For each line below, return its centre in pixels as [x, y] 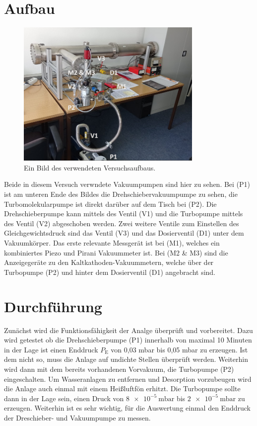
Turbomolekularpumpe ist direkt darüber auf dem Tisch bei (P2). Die [110, 204]
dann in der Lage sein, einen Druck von [64, 398]
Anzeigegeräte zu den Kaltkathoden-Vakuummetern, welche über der [109, 262]
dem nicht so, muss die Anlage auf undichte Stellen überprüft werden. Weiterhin [126, 359]
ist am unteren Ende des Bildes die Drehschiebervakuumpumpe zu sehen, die [121, 194]
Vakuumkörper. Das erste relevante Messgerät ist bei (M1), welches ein [112, 243]
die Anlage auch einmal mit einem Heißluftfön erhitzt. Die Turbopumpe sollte [122, 388]
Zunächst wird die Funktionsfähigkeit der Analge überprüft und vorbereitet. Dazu [128, 330]
